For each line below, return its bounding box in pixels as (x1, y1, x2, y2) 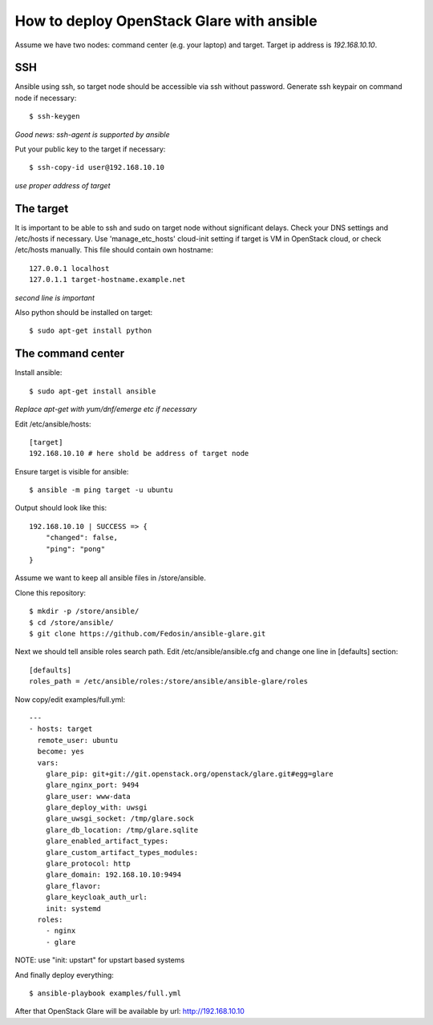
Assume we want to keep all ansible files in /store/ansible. (14, 573, 206, 583)
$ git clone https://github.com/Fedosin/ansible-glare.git (29, 629, 266, 638)
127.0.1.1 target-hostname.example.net (29, 275, 186, 284)
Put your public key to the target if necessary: (14, 144, 166, 154)
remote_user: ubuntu (37, 736, 119, 745)
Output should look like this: (14, 503, 107, 513)
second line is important (14, 293, 95, 302)
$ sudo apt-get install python (29, 326, 152, 336)
